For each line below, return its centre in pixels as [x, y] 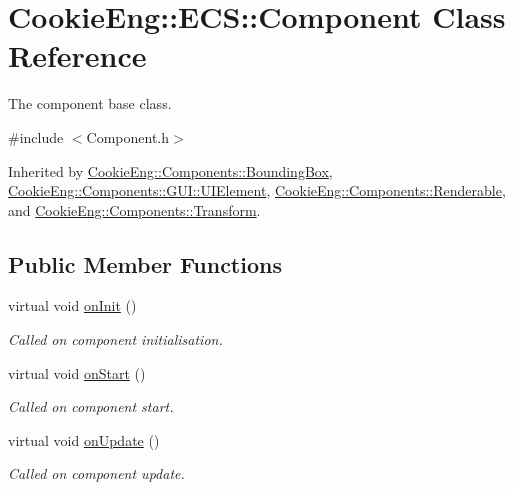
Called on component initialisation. [115, 339]
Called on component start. [91, 406]
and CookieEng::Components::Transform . [134, 209]
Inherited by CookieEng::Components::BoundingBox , [170, 170]
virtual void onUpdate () [84, 439]
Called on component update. [96, 473]
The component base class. [90, 103]
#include [36, 136]
